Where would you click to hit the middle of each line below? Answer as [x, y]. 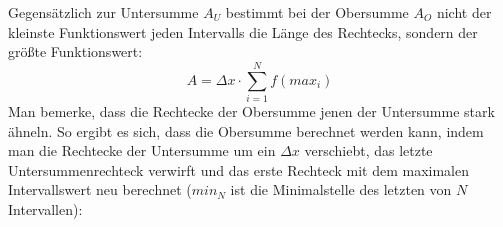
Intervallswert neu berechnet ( [100, 189]
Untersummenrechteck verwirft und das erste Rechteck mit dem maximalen [238, 169]
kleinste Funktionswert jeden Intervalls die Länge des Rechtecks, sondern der [243, 31]
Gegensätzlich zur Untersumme [103, 12]
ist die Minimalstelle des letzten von [341, 189]
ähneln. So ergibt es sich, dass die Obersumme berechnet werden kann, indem [246, 130]
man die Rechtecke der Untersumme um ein [142, 150]
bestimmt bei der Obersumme [317, 12]
